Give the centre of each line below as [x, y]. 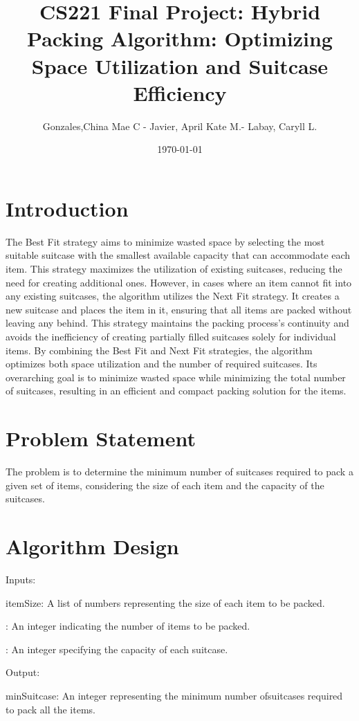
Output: [23, 672]
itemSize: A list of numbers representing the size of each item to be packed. [165, 602]
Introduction [67, 208]
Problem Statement [101, 438]
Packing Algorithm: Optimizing [180, 38]
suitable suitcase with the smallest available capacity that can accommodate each [178, 255]
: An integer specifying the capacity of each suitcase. [117, 649]
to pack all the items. [50, 709]
